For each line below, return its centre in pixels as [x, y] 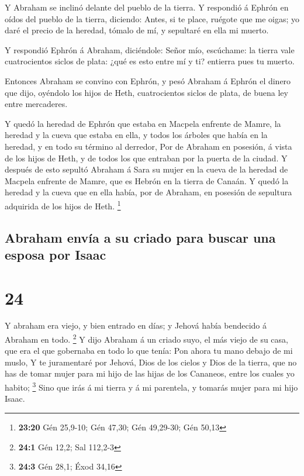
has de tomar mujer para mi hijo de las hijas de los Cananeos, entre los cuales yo [150, 373]
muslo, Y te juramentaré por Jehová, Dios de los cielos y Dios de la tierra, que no [151, 362]
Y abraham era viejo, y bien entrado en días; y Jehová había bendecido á [136, 325]
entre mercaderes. [36, 104]
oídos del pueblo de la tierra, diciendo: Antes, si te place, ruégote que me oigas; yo [152, 18]
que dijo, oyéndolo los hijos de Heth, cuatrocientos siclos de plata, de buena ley [146, 92]
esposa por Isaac [56, 254]
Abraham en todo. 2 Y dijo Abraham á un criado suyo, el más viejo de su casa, [146, 338]
